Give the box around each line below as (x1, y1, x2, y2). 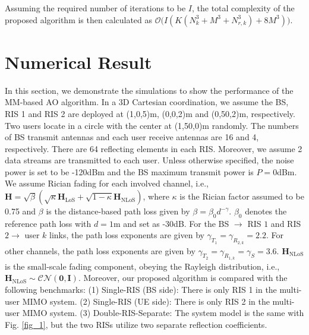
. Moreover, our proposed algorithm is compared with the (78, 271, 288, 284)
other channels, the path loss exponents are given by (5, 244, 196, 257)
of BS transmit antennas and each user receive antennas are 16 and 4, (5, 131, 259, 143)
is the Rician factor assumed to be (179, 190, 304, 203)
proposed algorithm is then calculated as (5, 13, 153, 26)
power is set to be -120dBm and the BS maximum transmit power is (5, 165, 254, 178)
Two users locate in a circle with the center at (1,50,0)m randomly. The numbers (5, 119, 299, 131)
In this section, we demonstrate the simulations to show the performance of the (5, 84, 294, 96)
